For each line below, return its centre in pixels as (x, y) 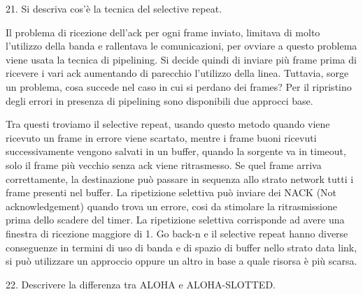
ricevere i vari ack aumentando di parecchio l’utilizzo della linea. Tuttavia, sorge (177, 73)
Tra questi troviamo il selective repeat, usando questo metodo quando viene (168, 124)
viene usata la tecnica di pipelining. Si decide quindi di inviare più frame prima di (181, 59)
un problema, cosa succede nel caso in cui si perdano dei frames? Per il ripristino (179, 86)
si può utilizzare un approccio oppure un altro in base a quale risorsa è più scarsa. (181, 261)
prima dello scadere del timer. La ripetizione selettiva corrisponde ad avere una (175, 220)
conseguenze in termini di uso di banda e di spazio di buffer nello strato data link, (181, 247)
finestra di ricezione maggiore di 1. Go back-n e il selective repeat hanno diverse (177, 233)
